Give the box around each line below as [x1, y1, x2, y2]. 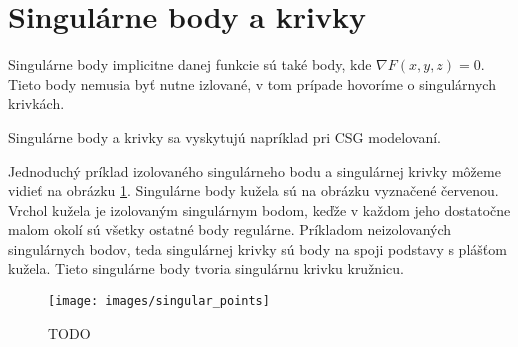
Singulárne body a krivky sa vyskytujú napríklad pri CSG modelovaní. [8, 126, 441, 147]
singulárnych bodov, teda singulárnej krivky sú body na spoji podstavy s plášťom [8, 238, 507, 259]
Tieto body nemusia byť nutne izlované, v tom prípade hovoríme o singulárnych [8, 73, 496, 94]
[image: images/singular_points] [48, 294, 270, 309]
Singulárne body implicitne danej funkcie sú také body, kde [8, 54, 372, 75]
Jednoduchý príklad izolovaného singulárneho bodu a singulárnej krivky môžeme [8, 160, 501, 181]
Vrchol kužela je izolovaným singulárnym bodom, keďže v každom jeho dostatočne [8, 199, 511, 220]
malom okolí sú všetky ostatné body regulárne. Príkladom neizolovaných [8, 219, 452, 240]
